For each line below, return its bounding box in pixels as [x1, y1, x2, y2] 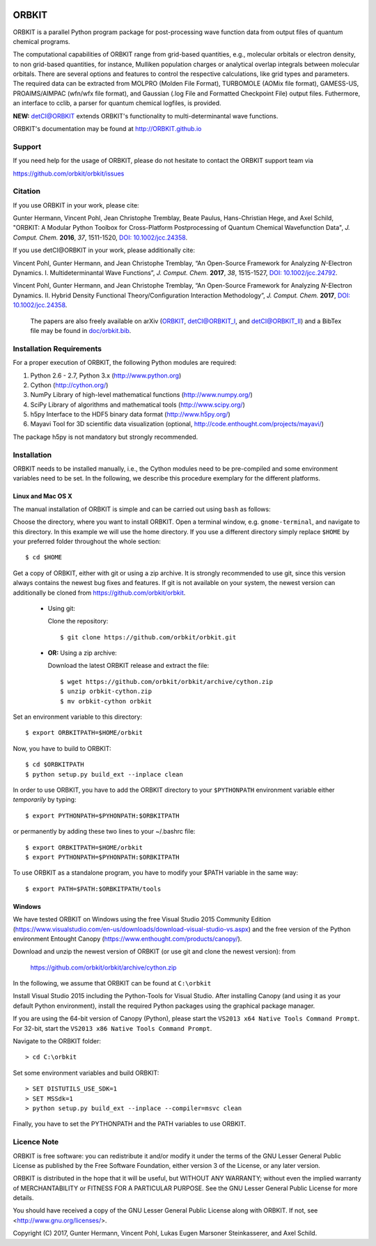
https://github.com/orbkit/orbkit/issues [13, 169, 125, 178]
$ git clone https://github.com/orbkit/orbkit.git [60, 633, 237, 641]
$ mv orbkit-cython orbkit [60, 697, 152, 705]
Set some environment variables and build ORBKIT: [13, 1068, 159, 1077]
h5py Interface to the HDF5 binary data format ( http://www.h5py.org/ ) [30, 410, 231, 419]
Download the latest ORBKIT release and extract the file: [47, 662, 209, 670]
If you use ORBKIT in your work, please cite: [13, 201, 139, 209]
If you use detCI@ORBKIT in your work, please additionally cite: [13, 246, 195, 254]
